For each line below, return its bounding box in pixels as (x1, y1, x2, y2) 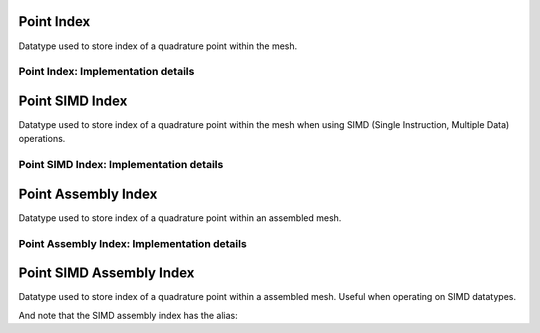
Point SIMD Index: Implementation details (18, 158, 224, 172)
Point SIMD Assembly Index (18, 265, 195, 282)
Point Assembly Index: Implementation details (18, 236, 247, 250)
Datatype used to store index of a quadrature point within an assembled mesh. (18, 211, 342, 224)
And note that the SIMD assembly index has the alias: (18, 309, 239, 321)
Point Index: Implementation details (18, 65, 195, 79)
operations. (18, 133, 66, 145)
